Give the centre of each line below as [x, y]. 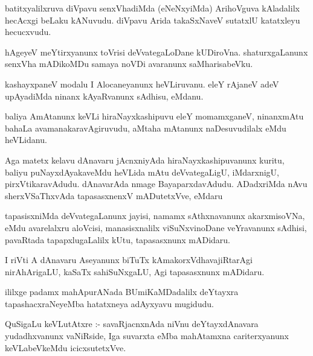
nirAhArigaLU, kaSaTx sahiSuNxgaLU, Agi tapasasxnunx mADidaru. [135, 271]
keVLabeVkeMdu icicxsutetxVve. [66, 347]
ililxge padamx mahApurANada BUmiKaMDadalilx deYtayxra [122, 292]
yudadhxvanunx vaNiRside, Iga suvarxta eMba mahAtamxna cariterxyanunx [147, 336]
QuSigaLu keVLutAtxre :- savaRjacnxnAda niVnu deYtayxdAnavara [132, 324]
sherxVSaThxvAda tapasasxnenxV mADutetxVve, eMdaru [114, 195]
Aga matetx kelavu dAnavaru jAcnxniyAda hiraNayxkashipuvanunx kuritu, [145, 160]
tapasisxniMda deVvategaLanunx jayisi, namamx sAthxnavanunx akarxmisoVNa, [155, 216]
